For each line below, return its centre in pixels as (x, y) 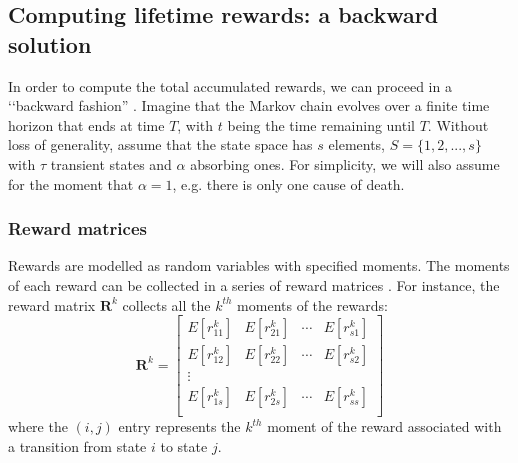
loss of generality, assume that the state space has (160, 144)
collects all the (166, 304)
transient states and (111, 163)
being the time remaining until (321, 124)
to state (184, 445)
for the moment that (71, 183)
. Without (458, 124)
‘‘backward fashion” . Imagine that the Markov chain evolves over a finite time (249, 105)
